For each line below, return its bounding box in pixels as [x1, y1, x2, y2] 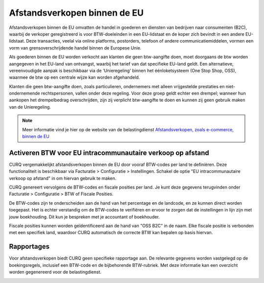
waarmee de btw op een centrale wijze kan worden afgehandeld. [9, 74, 140, 80]
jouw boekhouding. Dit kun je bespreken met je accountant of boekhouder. [9, 213, 160, 220]
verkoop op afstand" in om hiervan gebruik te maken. [9, 175, 117, 181]
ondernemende [9, 91, 40, 96]
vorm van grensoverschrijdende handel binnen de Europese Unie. [9, 45, 142, 51]
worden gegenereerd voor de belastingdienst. [9, 269, 102, 275]
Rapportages [9, 242, 50, 251]
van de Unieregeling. [9, 104, 51, 110]
